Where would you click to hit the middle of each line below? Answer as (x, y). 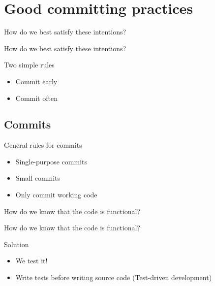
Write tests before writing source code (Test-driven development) (114, 277)
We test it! (31, 261)
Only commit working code (56, 195)
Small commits (38, 178)
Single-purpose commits (51, 161)
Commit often (36, 98)
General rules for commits (43, 145)
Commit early (36, 81)
